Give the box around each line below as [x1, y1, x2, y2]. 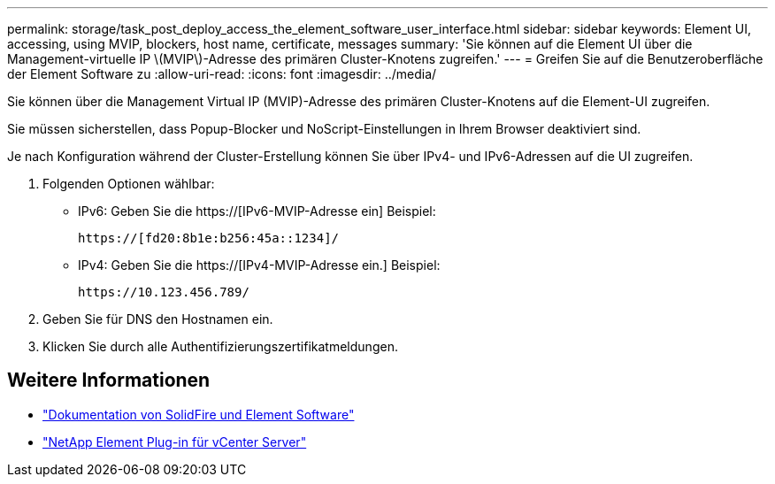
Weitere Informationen [7, 369, 211, 392]
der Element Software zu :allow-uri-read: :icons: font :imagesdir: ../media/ [7, 66, 437, 81]
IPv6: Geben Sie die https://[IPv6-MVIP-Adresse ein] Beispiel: [78, 204, 436, 219]
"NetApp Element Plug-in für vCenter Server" [42, 434, 307, 449]
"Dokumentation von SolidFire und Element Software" [42, 406, 355, 422]
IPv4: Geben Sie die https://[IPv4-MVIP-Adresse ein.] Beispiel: [78, 257, 441, 273]
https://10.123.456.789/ [78, 285, 249, 299]
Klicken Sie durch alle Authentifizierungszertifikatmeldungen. [42, 339, 398, 354]
